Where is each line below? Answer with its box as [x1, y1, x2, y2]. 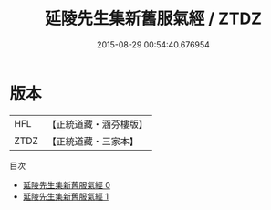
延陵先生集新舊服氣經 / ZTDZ [44, 8, 263, 29]
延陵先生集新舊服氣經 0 [22, 179, 111, 190]
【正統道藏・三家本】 [47, 134, 140, 147]
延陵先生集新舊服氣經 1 [22, 191, 109, 202]
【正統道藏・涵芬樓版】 [47, 118, 149, 131]
